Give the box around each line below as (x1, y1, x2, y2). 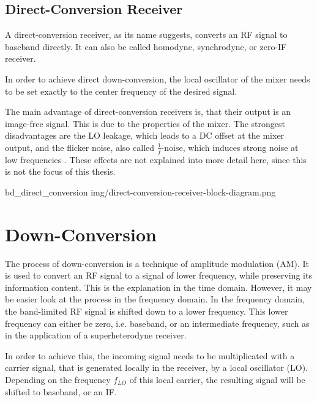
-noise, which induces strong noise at (161, 141, 299, 153)
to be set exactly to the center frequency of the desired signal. (5, 84, 237, 97)
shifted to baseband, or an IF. (5, 385, 117, 398)
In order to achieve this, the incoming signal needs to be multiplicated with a (5, 349, 295, 362)
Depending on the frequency (5, 373, 111, 386)
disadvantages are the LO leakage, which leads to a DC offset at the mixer (5, 129, 285, 142)
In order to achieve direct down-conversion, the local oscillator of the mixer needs (5, 72, 310, 85)
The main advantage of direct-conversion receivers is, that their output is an (5, 105, 291, 118)
